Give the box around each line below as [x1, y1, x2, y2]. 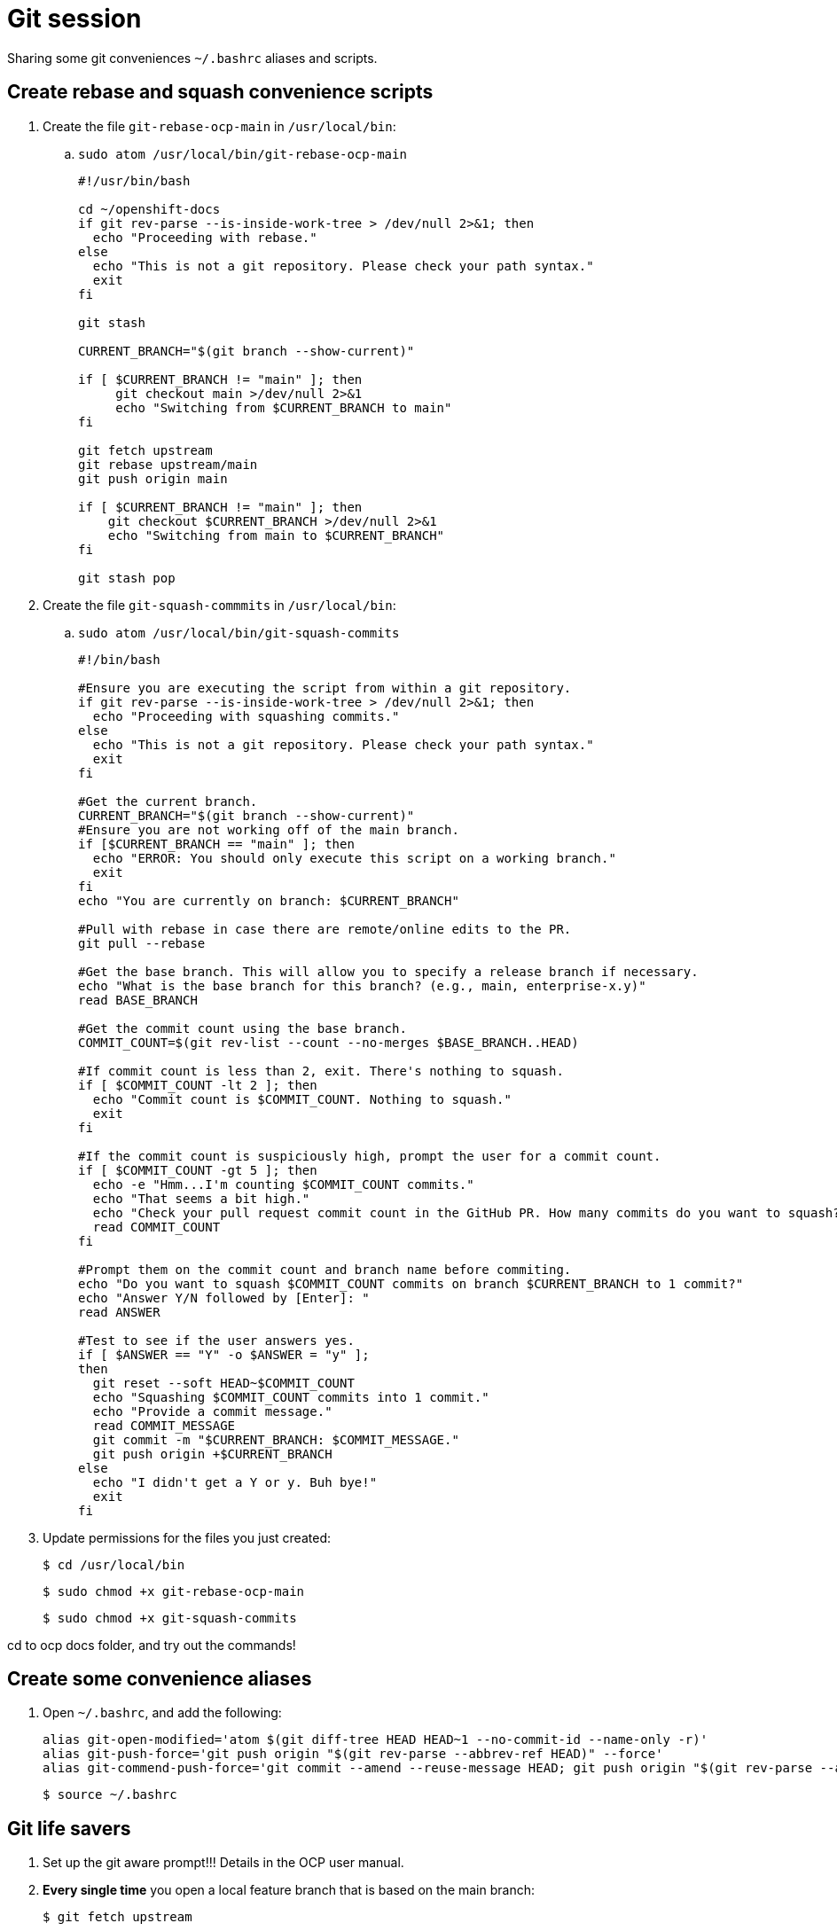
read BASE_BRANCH [78, 992, 198, 1007]
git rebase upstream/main [78, 457, 258, 472]
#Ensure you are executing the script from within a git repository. [78, 680, 572, 695]
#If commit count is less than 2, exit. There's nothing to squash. [78, 1063, 564, 1078]
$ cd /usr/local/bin [43, 1557, 185, 1572]
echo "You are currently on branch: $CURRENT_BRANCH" [78, 893, 459, 908]
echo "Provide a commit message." [92, 1403, 332, 1419]
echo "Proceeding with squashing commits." [92, 708, 400, 723]
